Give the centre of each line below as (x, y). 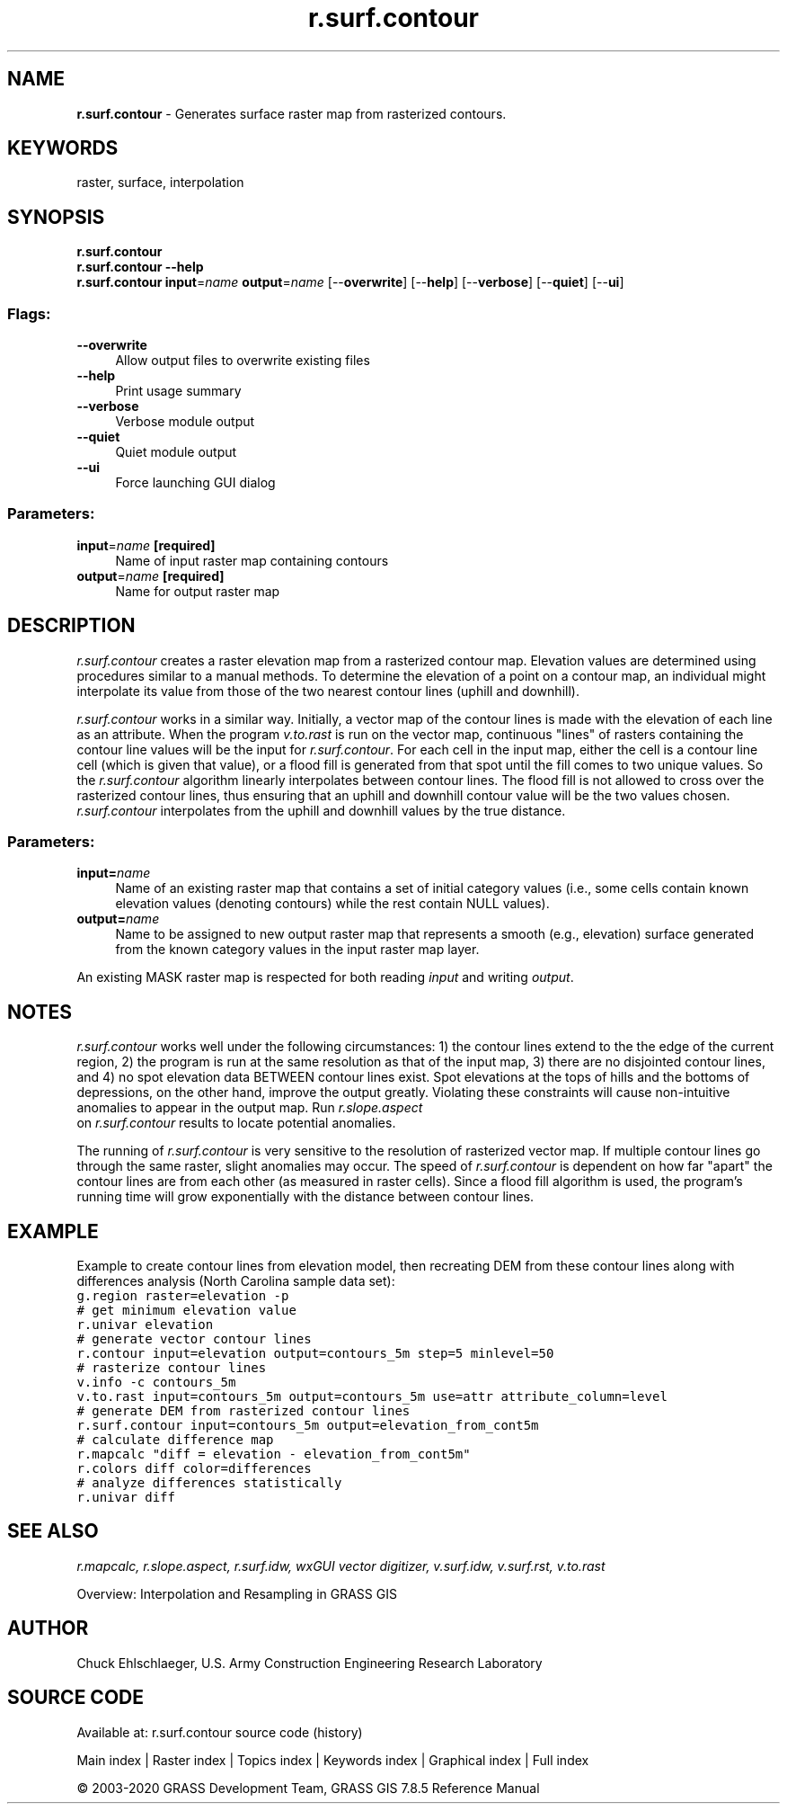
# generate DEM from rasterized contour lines (243, 1411)
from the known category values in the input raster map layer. (297, 950)
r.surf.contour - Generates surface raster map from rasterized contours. (292, 113)
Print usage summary (178, 391)
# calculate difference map (175, 1440)
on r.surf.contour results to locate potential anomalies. (236, 1123)
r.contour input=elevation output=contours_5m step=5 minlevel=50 (315, 1354)
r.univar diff (126, 1498)
